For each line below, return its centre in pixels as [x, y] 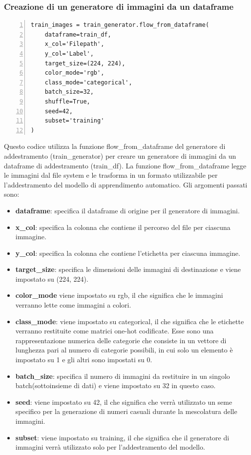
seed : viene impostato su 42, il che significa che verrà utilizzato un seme [124, 402]
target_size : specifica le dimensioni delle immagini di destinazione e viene [128, 269]
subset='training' [74, 121]
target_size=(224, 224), [85, 63]
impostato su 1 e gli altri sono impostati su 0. [84, 360]
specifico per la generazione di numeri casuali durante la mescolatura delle [126, 411]
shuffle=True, [67, 101]
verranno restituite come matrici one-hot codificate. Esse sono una [115, 331]
